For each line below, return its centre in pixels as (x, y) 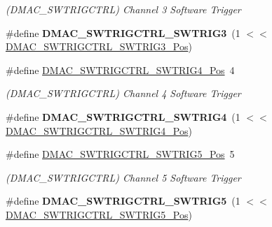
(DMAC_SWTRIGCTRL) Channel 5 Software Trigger (123, 177)
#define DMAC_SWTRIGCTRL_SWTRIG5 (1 (123, 201)
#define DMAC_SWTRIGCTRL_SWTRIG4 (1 (123, 116)
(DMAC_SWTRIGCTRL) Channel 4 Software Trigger (123, 93)
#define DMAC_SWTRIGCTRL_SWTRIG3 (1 (123, 32)
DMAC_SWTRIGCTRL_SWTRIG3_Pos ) (99, 46)
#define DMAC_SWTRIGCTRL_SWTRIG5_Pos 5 (120, 154)
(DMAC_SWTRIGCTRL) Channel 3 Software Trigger (123, 9)
